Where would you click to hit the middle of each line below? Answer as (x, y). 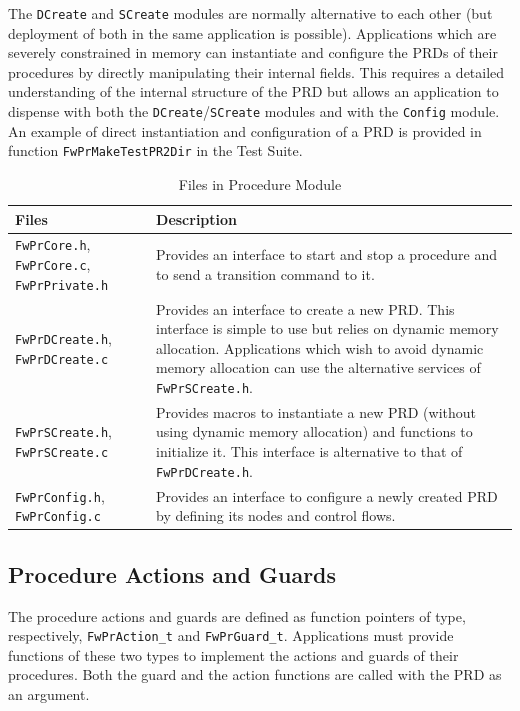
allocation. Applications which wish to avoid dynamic (320, 347)
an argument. (49, 694)
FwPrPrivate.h (62, 285)
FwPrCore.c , (53, 264)
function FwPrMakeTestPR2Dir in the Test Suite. (155, 150)
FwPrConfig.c (58, 517)
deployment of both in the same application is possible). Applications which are (252, 32)
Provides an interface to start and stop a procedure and (326, 254)
